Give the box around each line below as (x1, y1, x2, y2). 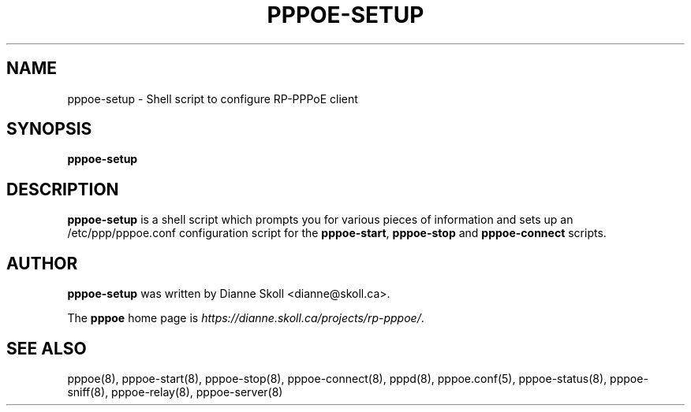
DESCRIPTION (6, 179, 119, 199)
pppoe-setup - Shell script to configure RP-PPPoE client (67, 91, 358, 106)
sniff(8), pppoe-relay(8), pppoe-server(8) (67, 384, 283, 399)
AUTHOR (6, 253, 78, 273)
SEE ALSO (6, 338, 87, 358)
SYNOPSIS (6, 119, 92, 139)
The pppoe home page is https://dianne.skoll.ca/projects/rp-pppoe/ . (67, 311, 424, 325)
